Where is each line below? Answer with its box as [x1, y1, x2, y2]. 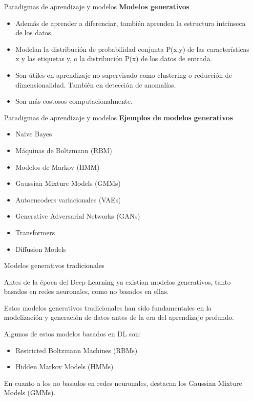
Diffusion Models [15, 244, 66, 254]
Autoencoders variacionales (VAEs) [15, 194, 121, 204]
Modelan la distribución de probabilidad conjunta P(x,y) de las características [15, 44, 250, 54]
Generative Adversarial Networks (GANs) [15, 211, 140, 221]
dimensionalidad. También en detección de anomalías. [15, 79, 176, 89]
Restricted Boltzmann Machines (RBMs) [15, 345, 138, 355]
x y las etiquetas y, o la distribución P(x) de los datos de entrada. [15, 53, 212, 64]
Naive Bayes [15, 129, 52, 139]
